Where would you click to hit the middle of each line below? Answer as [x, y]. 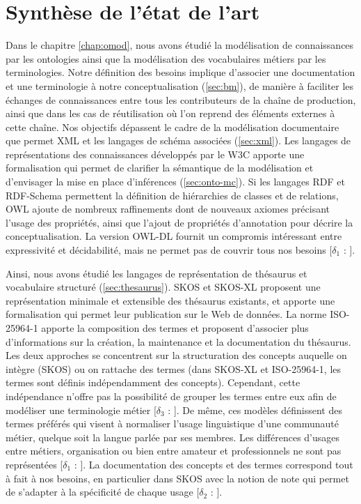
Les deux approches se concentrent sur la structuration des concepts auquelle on [176, 355]
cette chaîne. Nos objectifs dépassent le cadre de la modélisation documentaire [173, 127]
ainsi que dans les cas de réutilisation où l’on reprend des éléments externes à [170, 113]
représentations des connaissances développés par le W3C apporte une [155, 154]
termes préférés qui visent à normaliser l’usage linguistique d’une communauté [172, 423]
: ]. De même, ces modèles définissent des [255, 410]
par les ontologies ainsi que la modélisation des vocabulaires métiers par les [166, 58]
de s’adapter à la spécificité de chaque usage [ [103, 492]
